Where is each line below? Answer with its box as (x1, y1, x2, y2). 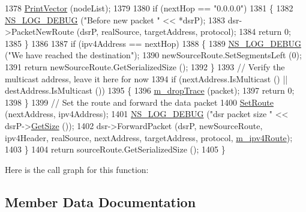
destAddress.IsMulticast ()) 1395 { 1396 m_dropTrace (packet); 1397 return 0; (5, 84, 295, 97)
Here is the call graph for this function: (5, 163, 149, 175)
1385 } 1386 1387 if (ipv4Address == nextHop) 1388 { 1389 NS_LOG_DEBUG (5, 37, 301, 49)
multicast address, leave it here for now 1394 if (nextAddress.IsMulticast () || (5, 72, 288, 85)
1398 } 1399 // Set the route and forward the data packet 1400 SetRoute (5, 95, 274, 108)
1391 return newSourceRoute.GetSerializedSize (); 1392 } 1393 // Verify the (5, 60, 285, 73)
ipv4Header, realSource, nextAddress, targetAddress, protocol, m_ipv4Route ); (5, 131, 293, 144)
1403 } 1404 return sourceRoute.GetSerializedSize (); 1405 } (5, 143, 226, 156)
